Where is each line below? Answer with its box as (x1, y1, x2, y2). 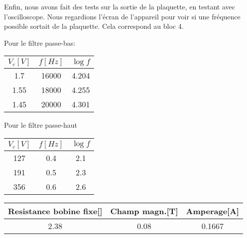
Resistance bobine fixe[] (8, 205, 103, 217)
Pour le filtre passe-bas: (4, 37, 76, 48)
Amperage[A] (186, 205, 240, 217)
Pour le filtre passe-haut (4, 120, 78, 130)
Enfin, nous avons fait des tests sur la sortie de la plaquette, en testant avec (4, 1, 236, 11)
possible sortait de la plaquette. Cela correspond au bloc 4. (4, 21, 184, 31)
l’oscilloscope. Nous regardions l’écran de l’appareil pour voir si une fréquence (4, 11, 241, 21)
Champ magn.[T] (110, 205, 178, 217)
